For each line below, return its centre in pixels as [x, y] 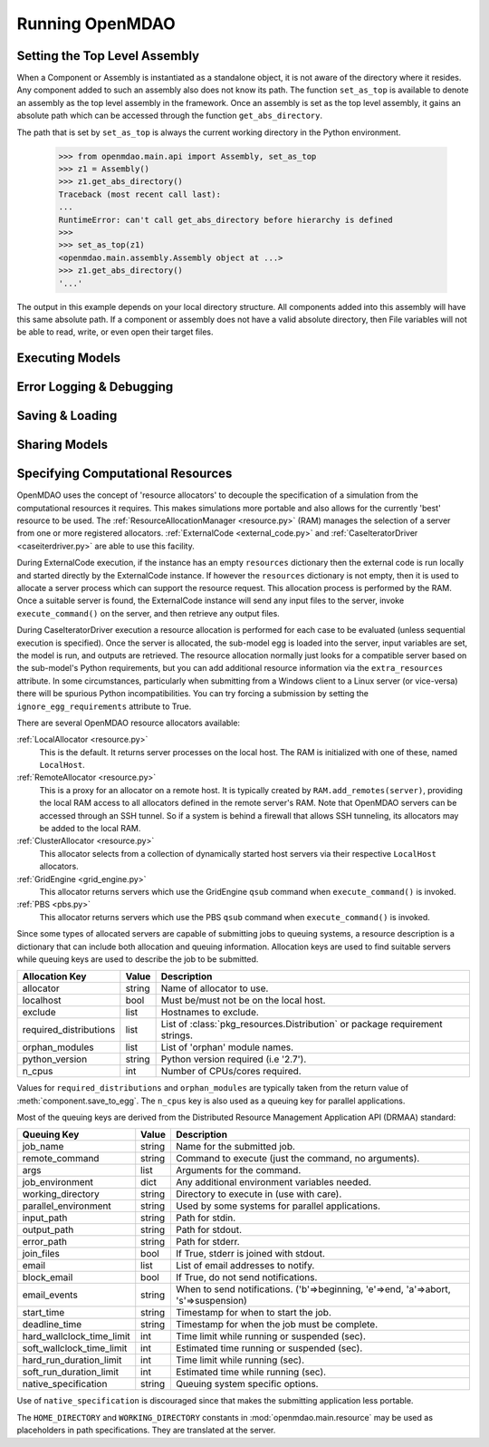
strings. [177, 1035]
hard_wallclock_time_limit [76, 1336]
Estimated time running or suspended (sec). [269, 1348]
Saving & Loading [67, 416]
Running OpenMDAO [96, 24]
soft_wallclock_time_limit [75, 1348]
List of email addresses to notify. [245, 1266]
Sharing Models [62, 445]
